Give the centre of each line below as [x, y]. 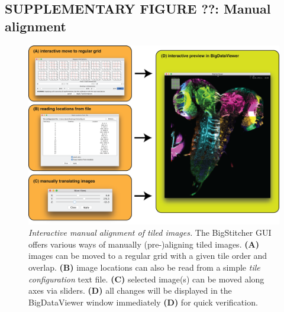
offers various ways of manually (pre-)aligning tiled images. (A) [144, 244]
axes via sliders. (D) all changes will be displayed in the [130, 290]
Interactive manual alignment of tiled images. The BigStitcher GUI [150, 233]
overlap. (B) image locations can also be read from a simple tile [144, 267]
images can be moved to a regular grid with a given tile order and [148, 256]
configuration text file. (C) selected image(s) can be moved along [146, 279]
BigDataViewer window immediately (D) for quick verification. [143, 302]
